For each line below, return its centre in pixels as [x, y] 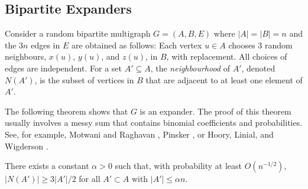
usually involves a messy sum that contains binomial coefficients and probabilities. [154, 123]
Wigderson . [27, 146]
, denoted [258, 68]
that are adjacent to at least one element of [224, 79]
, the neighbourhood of [190, 68]
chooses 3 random [260, 45]
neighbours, [26, 56]
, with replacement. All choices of [227, 56]
